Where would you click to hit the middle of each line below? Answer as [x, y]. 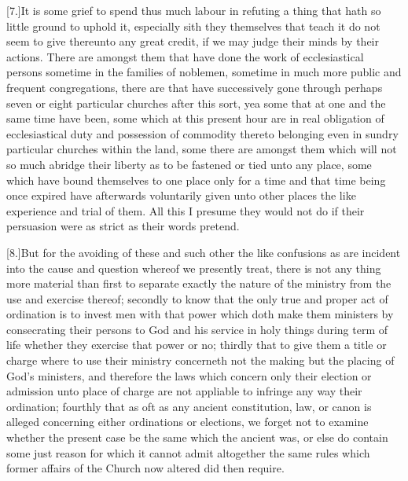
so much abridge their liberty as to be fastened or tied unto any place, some [189, 164]
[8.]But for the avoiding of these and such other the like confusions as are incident [204, 252]
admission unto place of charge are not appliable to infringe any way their [184, 391]
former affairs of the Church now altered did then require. [145, 468]
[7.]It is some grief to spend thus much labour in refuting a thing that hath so [194, 10]
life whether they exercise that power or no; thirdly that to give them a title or [197, 345]
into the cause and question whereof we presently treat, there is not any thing [194, 268]
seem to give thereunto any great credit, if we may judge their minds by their [193, 41]
